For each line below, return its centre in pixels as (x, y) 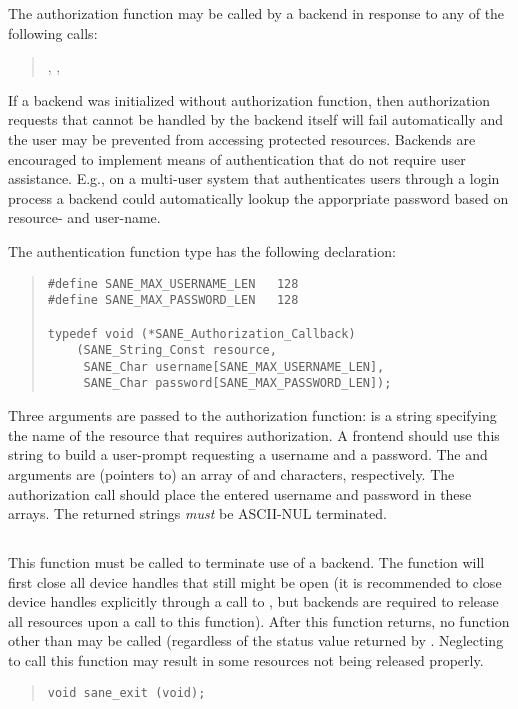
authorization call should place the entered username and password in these (240, 493)
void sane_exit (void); (126, 692)
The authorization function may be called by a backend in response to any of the (256, 13)
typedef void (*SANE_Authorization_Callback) (201, 333)
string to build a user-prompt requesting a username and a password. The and (248, 454)
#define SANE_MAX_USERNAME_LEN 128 (173, 283)
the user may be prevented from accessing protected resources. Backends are (242, 138)
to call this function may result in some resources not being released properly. (246, 660)
